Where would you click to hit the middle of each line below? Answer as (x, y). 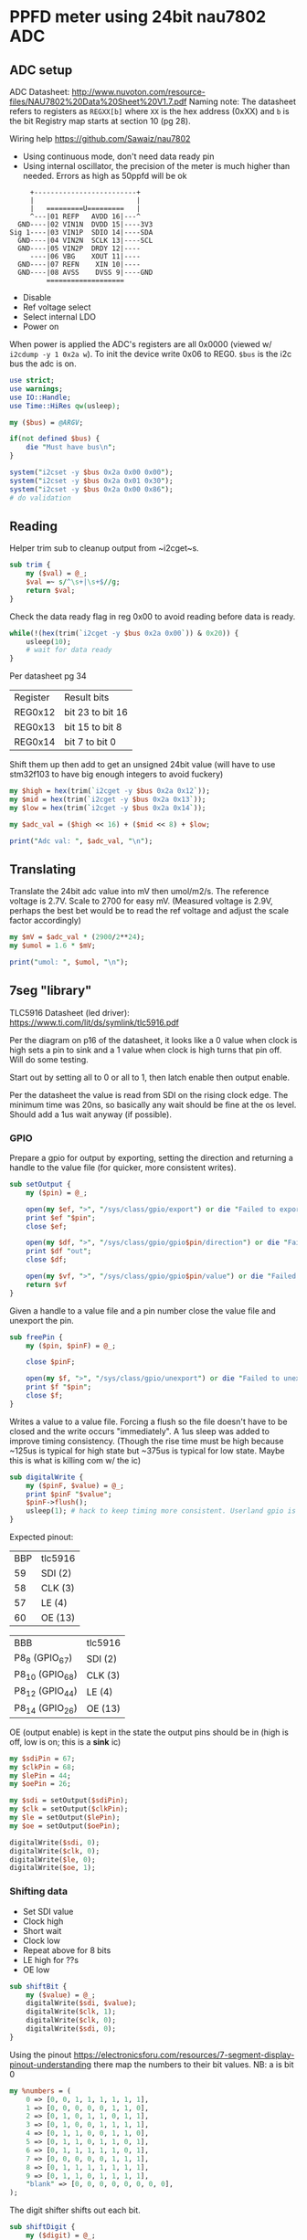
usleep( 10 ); (48, 641)
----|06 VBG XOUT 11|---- (85, 257)
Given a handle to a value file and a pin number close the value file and (143, 1310)
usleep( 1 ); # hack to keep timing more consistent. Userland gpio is (161, 1511)
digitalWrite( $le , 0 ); (53, 1860)
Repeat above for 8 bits (67, 1950)
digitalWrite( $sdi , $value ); (81, 2003)
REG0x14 (35, 742)
